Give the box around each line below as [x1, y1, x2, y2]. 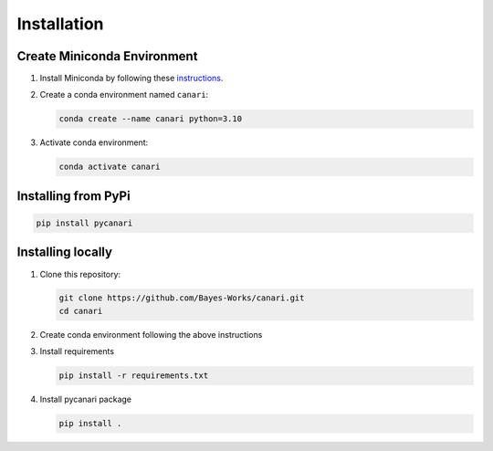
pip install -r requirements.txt [58, 371, 209, 381]
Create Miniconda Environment [16, 48, 198, 64]
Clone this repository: [39, 268, 121, 279]
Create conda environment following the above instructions [39, 329, 263, 340]
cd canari [58, 306, 103, 316]
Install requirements [39, 346, 114, 357]
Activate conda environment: [39, 137, 149, 148]
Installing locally [16, 245, 113, 260]
